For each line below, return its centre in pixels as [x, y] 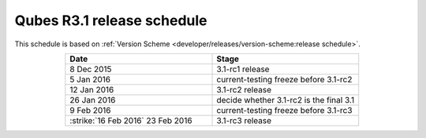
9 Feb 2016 [90, 110]
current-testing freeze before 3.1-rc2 [284, 79]
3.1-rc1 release [243, 69]
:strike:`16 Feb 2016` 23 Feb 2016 [131, 120]
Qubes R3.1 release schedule [111, 20]
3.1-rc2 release [244, 89]
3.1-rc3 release [244, 120]
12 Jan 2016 [92, 89]
